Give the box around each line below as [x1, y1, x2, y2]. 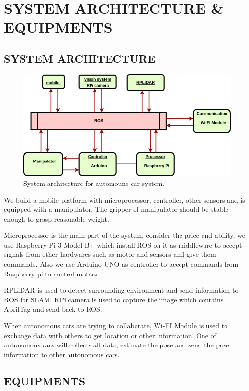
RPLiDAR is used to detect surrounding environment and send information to [4, 285, 239, 295]
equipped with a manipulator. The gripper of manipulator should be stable [4, 204, 228, 214]
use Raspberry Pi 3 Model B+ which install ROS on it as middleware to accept [4, 239, 242, 250]
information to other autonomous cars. [4, 349, 120, 359]
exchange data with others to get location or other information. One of [4, 330, 216, 340]
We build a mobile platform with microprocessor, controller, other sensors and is [4, 194, 245, 205]
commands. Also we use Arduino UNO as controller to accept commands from [4, 259, 239, 269]
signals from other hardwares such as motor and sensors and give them [4, 249, 216, 259]
